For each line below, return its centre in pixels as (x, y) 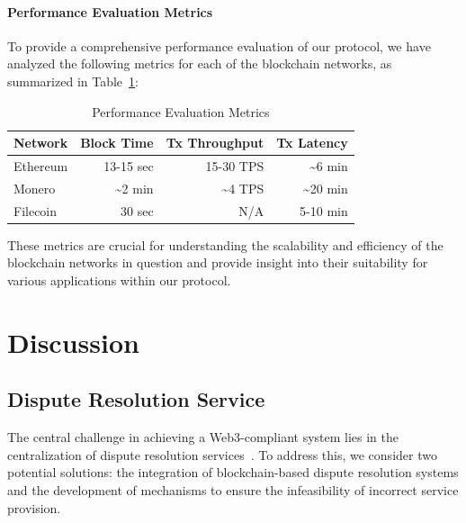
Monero (35, 188)
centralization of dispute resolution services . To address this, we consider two (222, 454)
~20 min (325, 188)
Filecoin (36, 210)
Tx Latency (312, 143)
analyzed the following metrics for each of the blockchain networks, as (200, 63)
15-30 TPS (235, 166)
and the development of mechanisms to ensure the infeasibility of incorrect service (233, 489)
